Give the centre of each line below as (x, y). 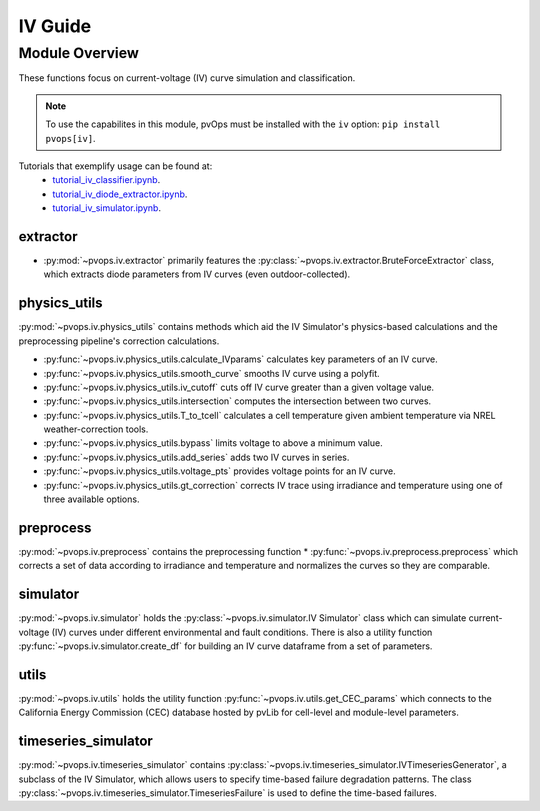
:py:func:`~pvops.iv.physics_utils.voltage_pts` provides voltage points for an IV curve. (220, 471)
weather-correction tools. (96, 429)
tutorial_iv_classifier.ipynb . (106, 180)
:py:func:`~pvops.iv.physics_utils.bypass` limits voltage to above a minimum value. (213, 443)
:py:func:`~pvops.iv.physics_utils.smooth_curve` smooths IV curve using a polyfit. (211, 373)
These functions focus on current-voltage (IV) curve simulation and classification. (187, 78)
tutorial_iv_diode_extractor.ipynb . (120, 194)
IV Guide (55, 26)
